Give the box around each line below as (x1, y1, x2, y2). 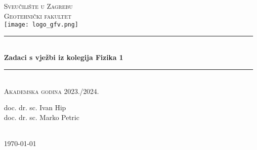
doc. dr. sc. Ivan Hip (4, 102, 66, 113)
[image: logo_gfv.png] (4, 21, 79, 29)
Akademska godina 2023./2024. (4, 86, 99, 96)
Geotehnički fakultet (4, 10, 72, 21)
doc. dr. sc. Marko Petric (4, 112, 80, 122)
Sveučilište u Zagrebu (4, 1, 73, 11)
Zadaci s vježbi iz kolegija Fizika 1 (4, 52, 124, 62)
